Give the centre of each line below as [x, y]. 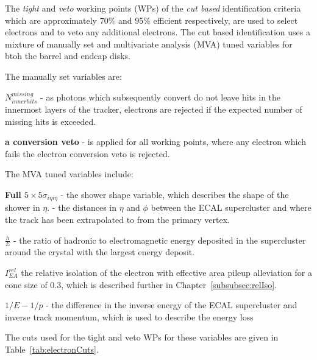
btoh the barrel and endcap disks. [68, 56]
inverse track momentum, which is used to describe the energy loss [129, 316]
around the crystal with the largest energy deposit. [100, 252]
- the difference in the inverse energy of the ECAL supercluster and [172, 305]
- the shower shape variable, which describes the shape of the [175, 194]
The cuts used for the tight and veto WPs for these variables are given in [142, 337]
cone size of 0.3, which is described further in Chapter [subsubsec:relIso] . [141, 284]
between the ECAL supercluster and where [231, 207]
